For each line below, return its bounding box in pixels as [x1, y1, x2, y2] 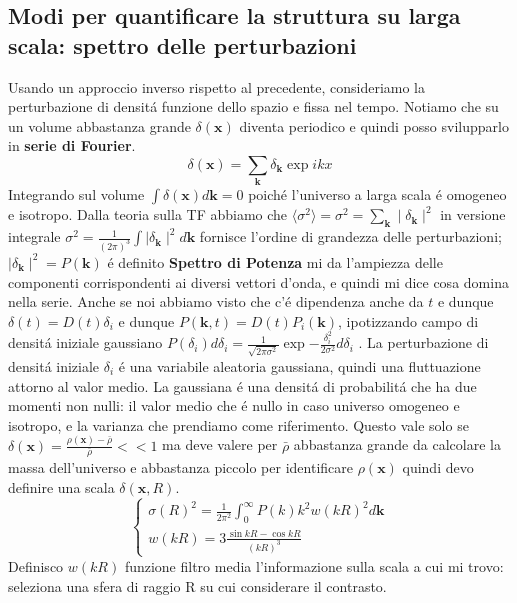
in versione [440, 204, 506, 225]
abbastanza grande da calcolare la [293, 434, 501, 455]
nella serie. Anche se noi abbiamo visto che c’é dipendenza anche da [8, 291, 424, 312]
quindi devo [402, 457, 474, 478]
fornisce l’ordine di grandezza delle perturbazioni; [199, 226, 502, 247]
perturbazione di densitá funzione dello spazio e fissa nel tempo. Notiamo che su [8, 96, 499, 117]
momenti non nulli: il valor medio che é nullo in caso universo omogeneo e [8, 395, 460, 416]
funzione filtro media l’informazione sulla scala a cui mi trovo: [124, 555, 504, 576]
